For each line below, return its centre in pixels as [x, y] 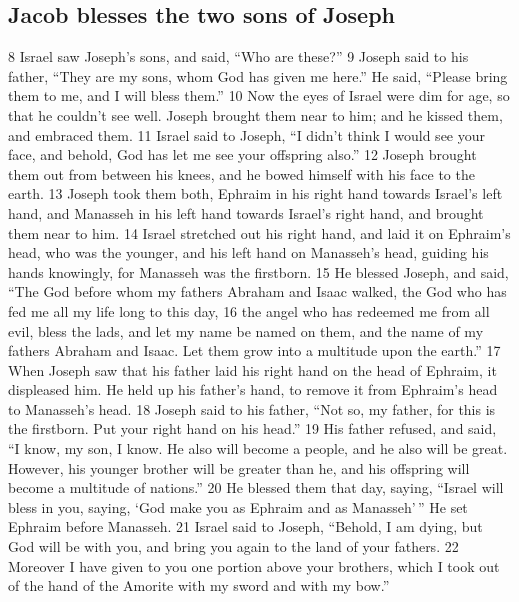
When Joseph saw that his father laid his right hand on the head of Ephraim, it [252, 369]
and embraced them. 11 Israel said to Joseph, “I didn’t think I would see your [246, 134]
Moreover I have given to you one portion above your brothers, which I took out [254, 565]
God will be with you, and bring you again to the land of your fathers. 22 [233, 546]
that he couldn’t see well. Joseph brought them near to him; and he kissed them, [255, 114]
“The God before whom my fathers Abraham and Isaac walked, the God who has [257, 291]
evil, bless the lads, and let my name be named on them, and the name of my [246, 330]
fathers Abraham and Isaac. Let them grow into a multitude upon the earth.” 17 [254, 350]
